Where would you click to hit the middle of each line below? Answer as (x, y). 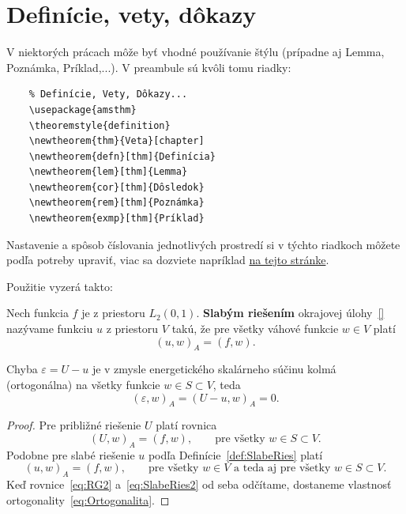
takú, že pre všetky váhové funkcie (255, 329)
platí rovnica (186, 425)
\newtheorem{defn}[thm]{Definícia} (122, 156)
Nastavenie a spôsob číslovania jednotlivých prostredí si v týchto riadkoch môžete (203, 244)
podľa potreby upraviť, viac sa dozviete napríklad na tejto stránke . (168, 260)
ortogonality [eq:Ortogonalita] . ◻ (88, 499)
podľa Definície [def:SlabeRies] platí (235, 454)
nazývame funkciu (50, 329)
